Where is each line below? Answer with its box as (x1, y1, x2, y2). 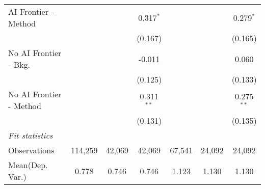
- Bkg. (8, 59, 30, 70)
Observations (8, 144, 55, 156)
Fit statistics (8, 129, 53, 141)
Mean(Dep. (8, 159, 48, 171)
